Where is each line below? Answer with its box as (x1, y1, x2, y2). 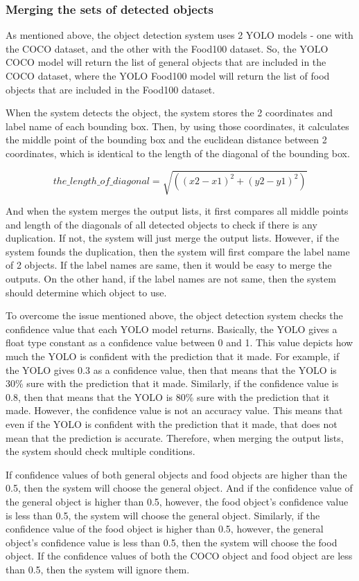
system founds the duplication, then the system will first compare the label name (6, 244, 350, 258)
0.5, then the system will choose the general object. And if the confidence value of (6, 481, 353, 495)
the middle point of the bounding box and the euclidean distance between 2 (6, 132, 327, 147)
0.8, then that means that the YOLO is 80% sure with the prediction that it (6, 389, 330, 404)
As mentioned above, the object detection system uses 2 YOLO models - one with (6, 28, 353, 42)
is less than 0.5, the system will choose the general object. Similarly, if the (6, 508, 320, 522)
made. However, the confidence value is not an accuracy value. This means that (6, 403, 343, 418)
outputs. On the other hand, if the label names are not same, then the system (6, 271, 336, 286)
